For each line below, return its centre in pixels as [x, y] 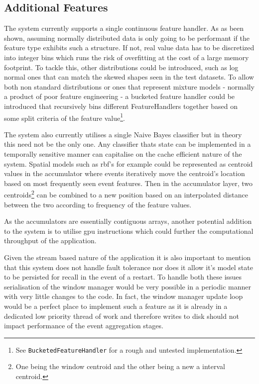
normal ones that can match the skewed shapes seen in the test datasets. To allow [129, 77]
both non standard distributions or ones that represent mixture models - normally [129, 86]
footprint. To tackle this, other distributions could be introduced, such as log [121, 67]
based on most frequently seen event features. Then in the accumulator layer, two [128, 183]
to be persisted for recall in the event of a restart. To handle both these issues [123, 277]
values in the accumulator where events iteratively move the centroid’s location [125, 173]
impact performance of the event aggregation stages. [84, 326]
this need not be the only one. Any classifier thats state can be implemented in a [128, 144]
